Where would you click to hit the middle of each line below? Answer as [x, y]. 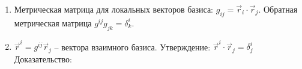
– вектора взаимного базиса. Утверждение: [132, 46]
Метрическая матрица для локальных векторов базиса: [114, 9]
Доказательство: [43, 59]
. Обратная [278, 9]
